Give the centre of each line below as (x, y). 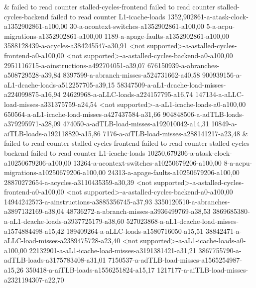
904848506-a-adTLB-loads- (203, 114)
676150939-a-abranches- (183, 65)
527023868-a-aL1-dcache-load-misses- (183, 221)
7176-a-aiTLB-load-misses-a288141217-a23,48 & (175, 133)
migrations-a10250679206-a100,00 (55, 172)
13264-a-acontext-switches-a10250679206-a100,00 (147, 162)
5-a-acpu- (221, 26)
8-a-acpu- (238, 162)
